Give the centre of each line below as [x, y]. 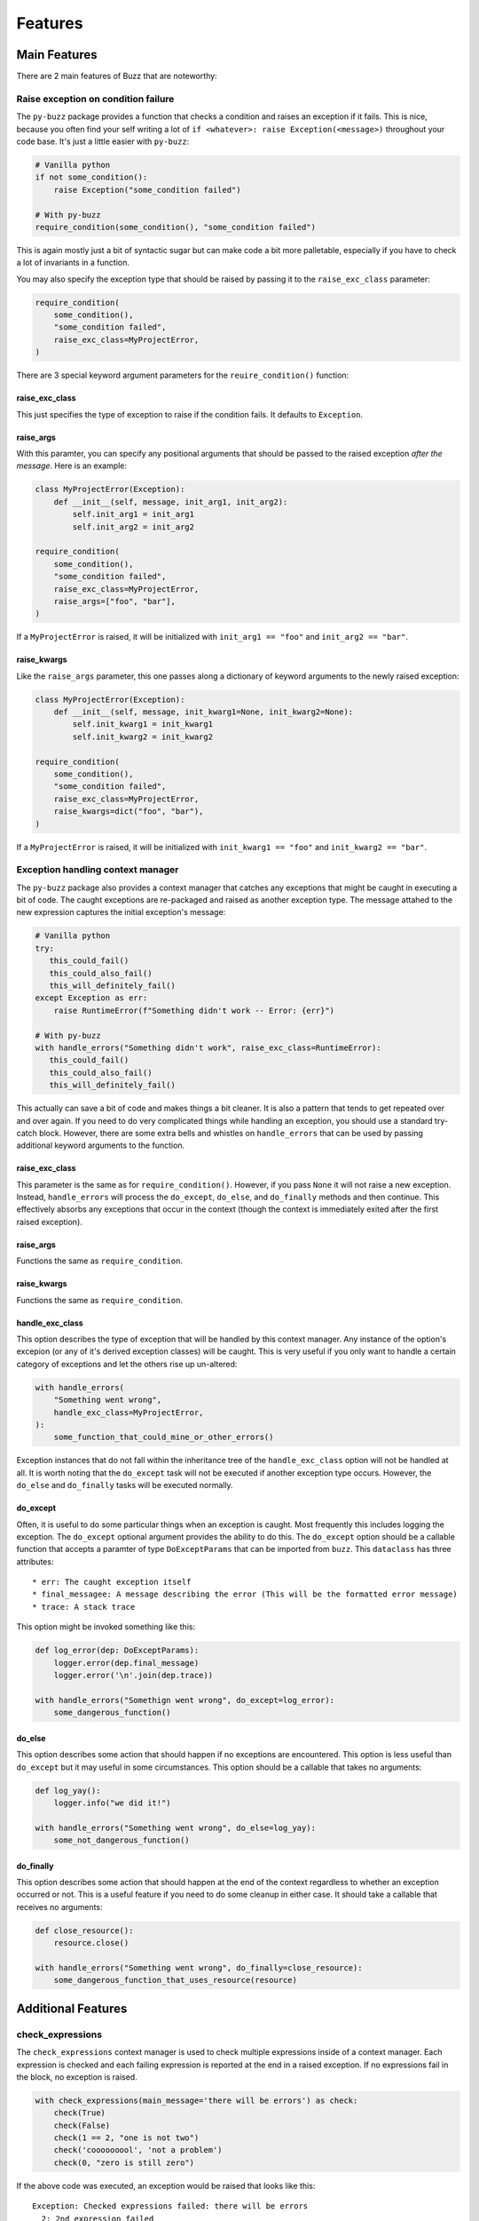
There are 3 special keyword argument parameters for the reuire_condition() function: [183, 375]
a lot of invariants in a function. [73, 263]
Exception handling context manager [98, 870]
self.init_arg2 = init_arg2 [133, 527]
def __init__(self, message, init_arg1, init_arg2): [171, 502]
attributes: [35, 1561]
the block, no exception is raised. [77, 2077]
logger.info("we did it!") [113, 1803]
